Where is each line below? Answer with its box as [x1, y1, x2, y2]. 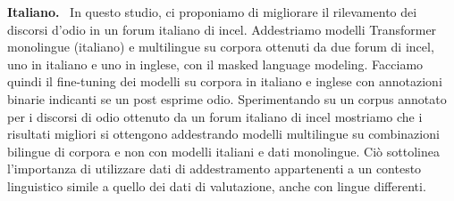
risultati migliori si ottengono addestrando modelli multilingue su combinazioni [7, 125, 440, 143]
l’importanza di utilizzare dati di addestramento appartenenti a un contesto [7, 159, 422, 178]
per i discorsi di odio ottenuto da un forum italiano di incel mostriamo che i [7, 107, 423, 125]
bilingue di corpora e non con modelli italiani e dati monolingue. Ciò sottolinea [7, 141, 440, 160]
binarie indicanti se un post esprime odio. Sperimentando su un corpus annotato [7, 89, 447, 108]
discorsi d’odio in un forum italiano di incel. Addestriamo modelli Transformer [7, 20, 437, 38]
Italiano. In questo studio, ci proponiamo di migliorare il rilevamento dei [7, 3, 417, 20]
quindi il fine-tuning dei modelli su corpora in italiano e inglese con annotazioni [7, 72, 442, 91]
